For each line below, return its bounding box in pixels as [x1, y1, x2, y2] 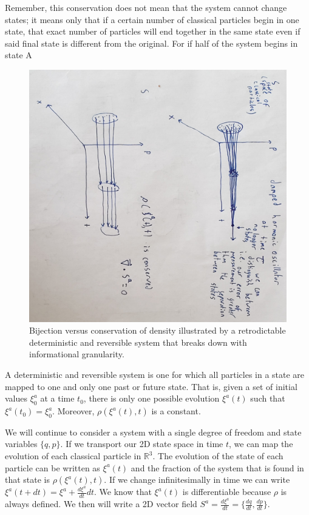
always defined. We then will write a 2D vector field [5, 497, 197, 510]
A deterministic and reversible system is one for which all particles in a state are [5, 368, 305, 381]
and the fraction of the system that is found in [131, 461, 304, 474]
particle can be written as [5, 461, 100, 474]
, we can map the [229, 437, 293, 450]
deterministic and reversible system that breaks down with [29, 335, 247, 348]
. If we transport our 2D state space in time [60, 437, 223, 450]
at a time [40, 392, 75, 405]
